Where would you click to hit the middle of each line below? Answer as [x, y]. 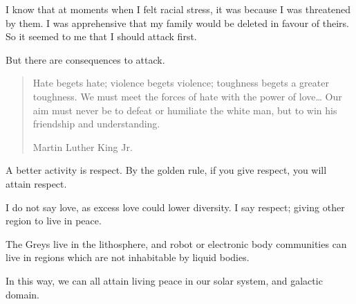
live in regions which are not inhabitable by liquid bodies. [128, 257]
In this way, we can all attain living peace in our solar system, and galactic [164, 280]
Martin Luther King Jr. [83, 146]
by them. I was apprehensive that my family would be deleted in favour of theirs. [177, 23]
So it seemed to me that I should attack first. [101, 36]
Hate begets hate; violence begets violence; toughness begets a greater [181, 83]
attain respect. [36, 183]
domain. [23, 294]
